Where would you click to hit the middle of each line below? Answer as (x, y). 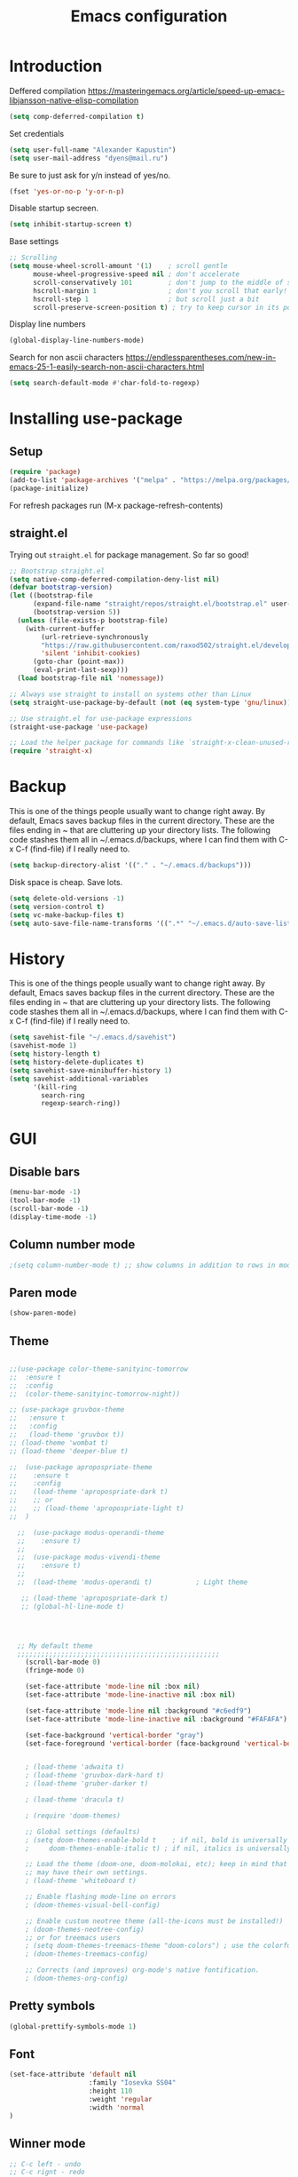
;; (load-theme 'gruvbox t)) (67, 1435)
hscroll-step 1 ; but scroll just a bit (146, 299)
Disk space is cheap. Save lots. (66, 882)
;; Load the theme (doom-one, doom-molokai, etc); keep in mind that (157, 1864)
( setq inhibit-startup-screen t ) (71, 225)
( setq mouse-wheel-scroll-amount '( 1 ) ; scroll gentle (118, 266)
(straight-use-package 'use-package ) (79, 727)
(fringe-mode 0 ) (55, 1671)
